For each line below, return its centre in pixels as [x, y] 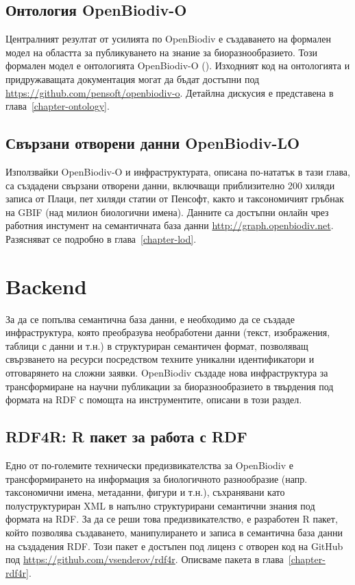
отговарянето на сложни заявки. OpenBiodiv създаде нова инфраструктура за [167, 373]
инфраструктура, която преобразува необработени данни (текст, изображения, [168, 332]
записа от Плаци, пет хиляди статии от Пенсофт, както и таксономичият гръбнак [175, 199]
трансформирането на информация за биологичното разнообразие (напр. [157, 478]
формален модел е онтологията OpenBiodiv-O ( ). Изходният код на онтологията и [178, 65]
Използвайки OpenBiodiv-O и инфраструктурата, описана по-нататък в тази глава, [178, 171]
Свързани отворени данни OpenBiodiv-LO [153, 143]
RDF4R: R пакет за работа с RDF [126, 437]
